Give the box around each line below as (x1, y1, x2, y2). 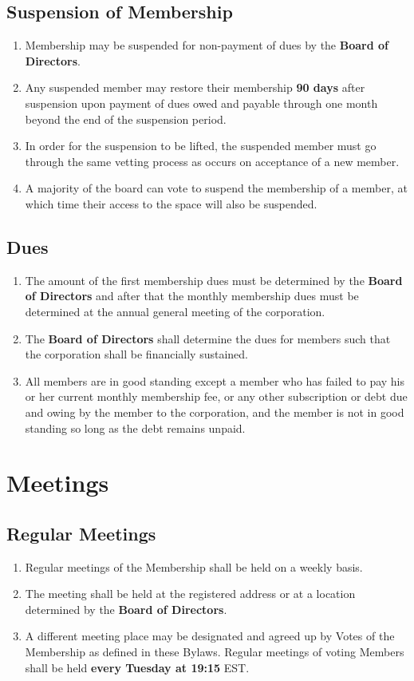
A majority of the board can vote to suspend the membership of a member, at (25, 180, 408, 196)
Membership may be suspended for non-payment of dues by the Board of (25, 37, 388, 53)
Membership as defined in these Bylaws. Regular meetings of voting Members (25, 643, 404, 660)
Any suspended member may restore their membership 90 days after (25, 79, 365, 96)
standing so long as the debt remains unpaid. (25, 419, 246, 436)
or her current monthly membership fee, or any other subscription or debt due (25, 388, 408, 405)
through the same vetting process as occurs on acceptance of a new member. (25, 152, 400, 169)
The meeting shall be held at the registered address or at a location (25, 585, 356, 602)
